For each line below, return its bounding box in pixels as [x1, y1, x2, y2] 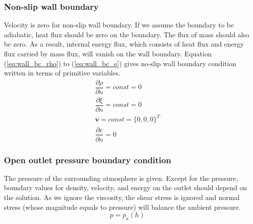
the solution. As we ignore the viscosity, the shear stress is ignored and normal [4, 192, 240, 202]
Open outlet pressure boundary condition [4, 153, 171, 166]
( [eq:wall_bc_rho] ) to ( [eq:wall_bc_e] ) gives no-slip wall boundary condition [4, 58, 236, 68]
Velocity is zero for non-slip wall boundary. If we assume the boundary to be [4, 20, 234, 30]
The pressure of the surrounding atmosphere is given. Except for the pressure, [4, 173, 238, 183]
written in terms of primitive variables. [4, 68, 121, 78]
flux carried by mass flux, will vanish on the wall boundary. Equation [4, 49, 212, 58]
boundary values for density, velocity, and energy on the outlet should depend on [4, 182, 247, 193]
